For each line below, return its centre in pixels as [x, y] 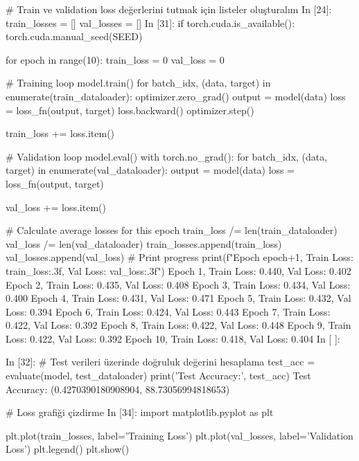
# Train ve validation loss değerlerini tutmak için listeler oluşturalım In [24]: [169, 9]
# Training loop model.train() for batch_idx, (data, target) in [138, 83]
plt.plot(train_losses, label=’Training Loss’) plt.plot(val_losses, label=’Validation [179, 435]
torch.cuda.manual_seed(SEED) [74, 36]
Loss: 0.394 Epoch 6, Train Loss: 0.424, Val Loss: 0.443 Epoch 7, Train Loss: [168, 311]
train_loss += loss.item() [60, 133]
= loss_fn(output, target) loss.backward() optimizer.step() [130, 110]
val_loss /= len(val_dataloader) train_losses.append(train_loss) [144, 243]
